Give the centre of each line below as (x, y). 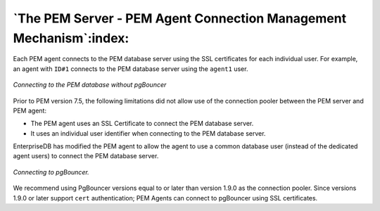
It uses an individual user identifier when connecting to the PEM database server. (148, 133)
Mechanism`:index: (71, 38)
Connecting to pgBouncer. (51, 172)
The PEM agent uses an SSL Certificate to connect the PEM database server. (142, 124)
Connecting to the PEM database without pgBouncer (90, 85)
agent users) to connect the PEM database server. (86, 156)
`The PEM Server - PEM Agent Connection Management (180, 18)
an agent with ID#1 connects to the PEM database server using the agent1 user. (131, 69)
